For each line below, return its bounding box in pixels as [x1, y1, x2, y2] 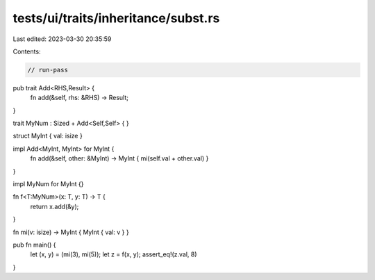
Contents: [12, 47, 41, 56]
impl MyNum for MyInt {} [12, 180, 84, 188]
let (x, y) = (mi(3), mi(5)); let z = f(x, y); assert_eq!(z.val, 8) [30, 250, 197, 258]
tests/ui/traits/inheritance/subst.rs [12, 10, 220, 26]
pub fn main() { [12, 240, 56, 249]
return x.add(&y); [30, 202, 79, 211]
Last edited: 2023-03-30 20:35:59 [12, 35, 112, 43]
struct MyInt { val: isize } [12, 132, 83, 140]
